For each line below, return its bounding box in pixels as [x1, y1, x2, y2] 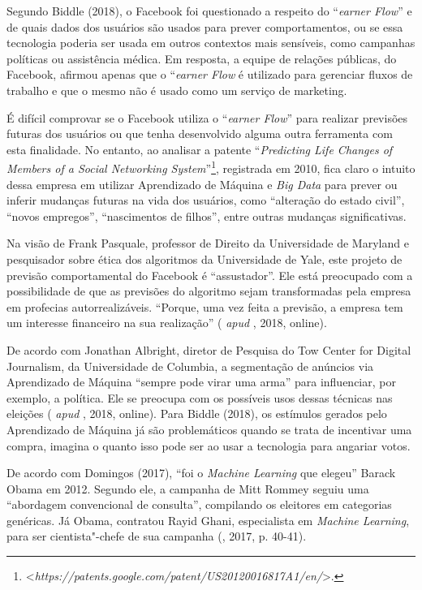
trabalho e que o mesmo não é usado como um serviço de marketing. [6, 81, 347, 98]
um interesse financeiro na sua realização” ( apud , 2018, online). [6, 314, 327, 331]
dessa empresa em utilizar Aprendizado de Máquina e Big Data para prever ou [6, 175, 398, 192]
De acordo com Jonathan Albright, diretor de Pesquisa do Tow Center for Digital [6, 341, 411, 358]
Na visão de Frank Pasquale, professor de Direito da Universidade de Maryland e [6, 235, 409, 252]
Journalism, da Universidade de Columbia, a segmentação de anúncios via [6, 357, 374, 374]
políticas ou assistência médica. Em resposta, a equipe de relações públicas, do [6, 50, 397, 67]
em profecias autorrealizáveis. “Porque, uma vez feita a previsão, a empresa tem [6, 298, 403, 315]
